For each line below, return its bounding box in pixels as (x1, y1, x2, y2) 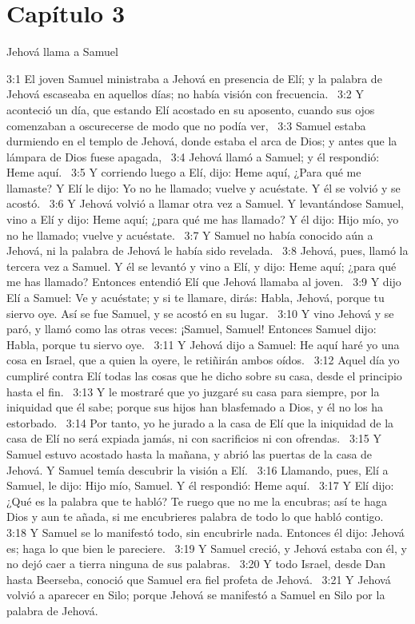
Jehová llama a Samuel (6, 43, 118, 60)
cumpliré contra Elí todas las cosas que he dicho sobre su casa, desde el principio (6, 368, 402, 384)
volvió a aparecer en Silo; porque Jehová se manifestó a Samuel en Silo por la (6, 586, 385, 603)
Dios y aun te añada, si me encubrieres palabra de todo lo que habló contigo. (6, 508, 384, 525)
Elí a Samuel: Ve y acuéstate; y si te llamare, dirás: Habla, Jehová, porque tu (6, 289, 385, 306)
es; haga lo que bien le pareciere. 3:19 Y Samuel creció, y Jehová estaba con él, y (6, 539, 407, 556)
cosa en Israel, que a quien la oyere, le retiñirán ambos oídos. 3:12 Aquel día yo (6, 352, 400, 368)
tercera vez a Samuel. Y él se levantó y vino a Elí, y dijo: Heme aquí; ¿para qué (6, 257, 397, 274)
